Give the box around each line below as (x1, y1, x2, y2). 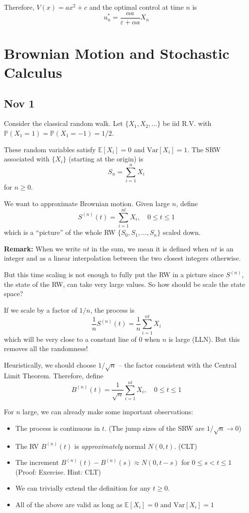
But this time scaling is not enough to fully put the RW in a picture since (4, 269, 224, 280)
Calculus (4, 62, 62, 82)
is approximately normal (74, 441, 146, 451)
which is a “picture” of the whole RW (4, 227, 116, 237)
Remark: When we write (4, 243, 81, 253)
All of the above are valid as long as (15, 499, 123, 509)
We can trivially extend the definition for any (15, 483, 151, 493)
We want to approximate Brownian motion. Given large (4, 198, 170, 208)
